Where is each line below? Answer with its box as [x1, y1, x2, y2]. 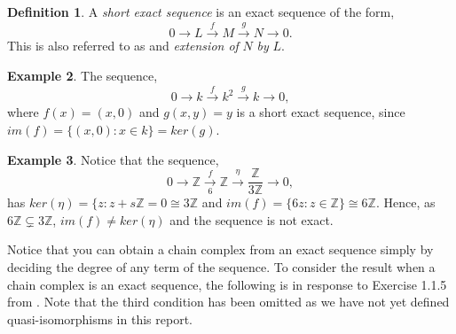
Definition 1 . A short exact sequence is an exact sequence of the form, [7, 3, 395, 20]
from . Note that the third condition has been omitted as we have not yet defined [7, 292, 450, 311]
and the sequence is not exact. [169, 210, 334, 229]
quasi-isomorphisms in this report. [7, 309, 193, 328]
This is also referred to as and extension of [7, 36, 239, 55]
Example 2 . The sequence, [7, 66, 158, 84]
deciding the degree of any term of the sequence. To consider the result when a [7, 258, 436, 276]
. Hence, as [375, 193, 436, 212]
